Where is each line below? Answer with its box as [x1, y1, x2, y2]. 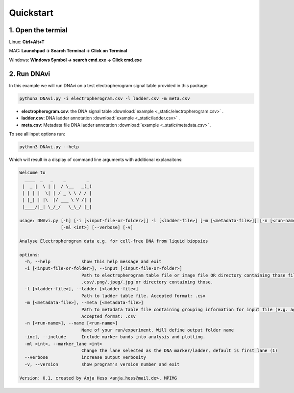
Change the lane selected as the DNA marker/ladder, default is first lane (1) [81, 348, 278, 353]
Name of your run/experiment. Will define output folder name [81, 327, 234, 333]
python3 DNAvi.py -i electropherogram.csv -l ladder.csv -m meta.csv [19, 95, 190, 101]
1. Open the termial [9, 26, 68, 34]
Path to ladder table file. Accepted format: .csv [81, 293, 206, 299]
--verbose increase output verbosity [24, 355, 147, 360]
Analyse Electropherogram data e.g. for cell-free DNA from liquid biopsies [19, 238, 208, 244]
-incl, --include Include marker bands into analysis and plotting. [24, 334, 206, 340]
